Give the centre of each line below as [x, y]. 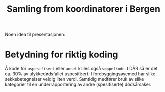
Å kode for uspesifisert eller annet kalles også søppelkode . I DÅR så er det [81, 69]
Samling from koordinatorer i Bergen [83, 9]
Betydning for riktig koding [62, 54]
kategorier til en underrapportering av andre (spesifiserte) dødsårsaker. [78, 84]
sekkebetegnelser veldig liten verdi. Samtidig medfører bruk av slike [75, 79]
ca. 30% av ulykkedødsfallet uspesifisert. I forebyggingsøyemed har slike [80, 74]
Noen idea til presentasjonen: [35, 35]
